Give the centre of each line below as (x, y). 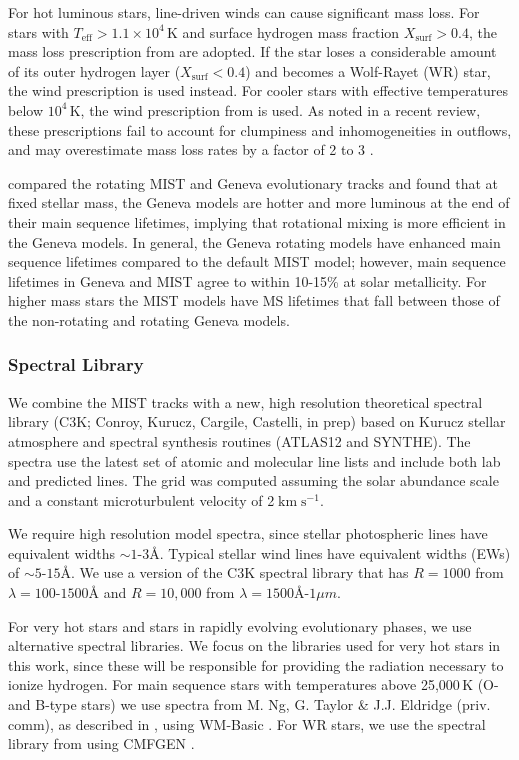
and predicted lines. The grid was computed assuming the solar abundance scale (253, 480)
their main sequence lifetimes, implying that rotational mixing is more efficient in (257, 221)
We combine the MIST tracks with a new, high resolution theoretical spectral (245, 401)
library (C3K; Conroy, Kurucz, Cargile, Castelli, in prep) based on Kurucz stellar (257, 421)
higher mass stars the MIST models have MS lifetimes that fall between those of (254, 300)
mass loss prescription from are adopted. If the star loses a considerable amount (252, 51)
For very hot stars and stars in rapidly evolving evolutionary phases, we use (240, 625)
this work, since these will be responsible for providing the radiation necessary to (256, 664)
